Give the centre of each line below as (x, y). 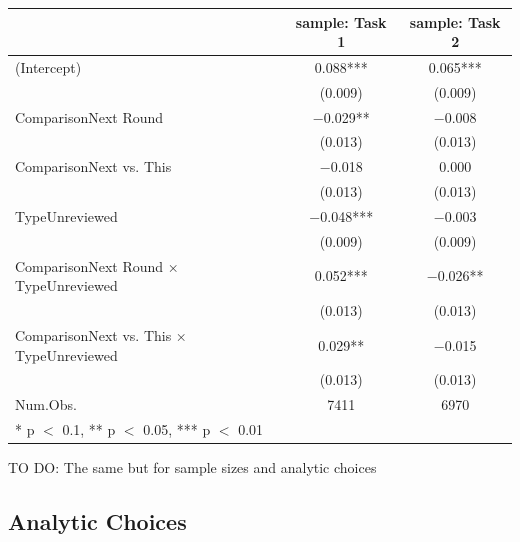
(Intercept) (48, 66)
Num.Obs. (46, 404)
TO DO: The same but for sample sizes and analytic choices (192, 467)
